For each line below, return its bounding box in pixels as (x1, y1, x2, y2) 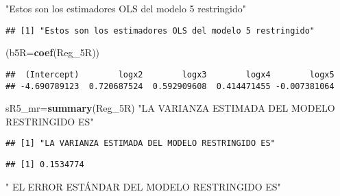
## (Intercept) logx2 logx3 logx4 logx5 (5, 69, 335, 79)
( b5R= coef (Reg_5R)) (5, 45, 100, 60)
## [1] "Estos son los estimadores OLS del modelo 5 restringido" (5, 25, 315, 36)
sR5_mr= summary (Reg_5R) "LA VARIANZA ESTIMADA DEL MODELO (5, 101, 335, 115)
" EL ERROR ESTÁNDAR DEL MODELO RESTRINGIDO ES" (5, 179, 281, 193)
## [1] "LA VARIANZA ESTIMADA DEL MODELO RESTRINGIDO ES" (5, 138, 276, 149)
